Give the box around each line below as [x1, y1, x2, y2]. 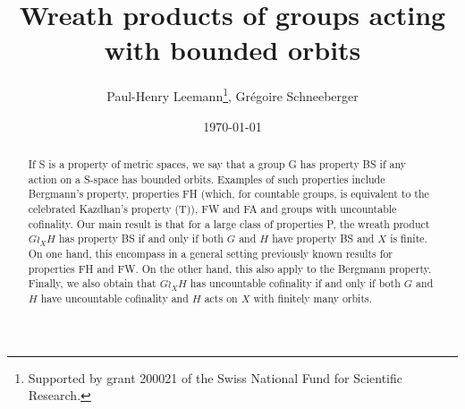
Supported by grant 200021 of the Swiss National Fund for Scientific [28, 368, 402, 387]
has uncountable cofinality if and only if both [190, 276, 401, 291]
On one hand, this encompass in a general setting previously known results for [28, 245, 393, 260]
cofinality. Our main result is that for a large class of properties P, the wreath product [28, 216, 430, 231]
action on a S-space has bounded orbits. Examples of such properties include [28, 171, 385, 186]
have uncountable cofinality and [40, 290, 189, 305]
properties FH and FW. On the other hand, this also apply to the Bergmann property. [28, 260, 432, 276]
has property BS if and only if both [58, 231, 224, 246]
